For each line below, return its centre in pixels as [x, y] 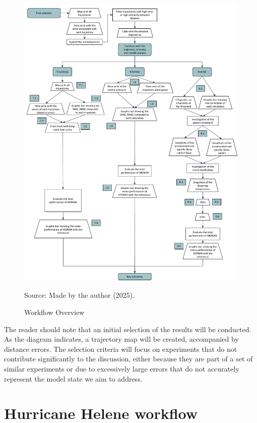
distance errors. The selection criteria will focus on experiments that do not [121, 349]
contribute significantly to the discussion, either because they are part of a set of [128, 359]
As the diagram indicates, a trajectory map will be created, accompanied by [121, 339]
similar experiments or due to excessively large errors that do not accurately [122, 369]
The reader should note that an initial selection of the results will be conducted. [128, 329]
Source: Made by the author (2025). [80, 295]
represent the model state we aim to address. [73, 378]
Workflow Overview [54, 312]
